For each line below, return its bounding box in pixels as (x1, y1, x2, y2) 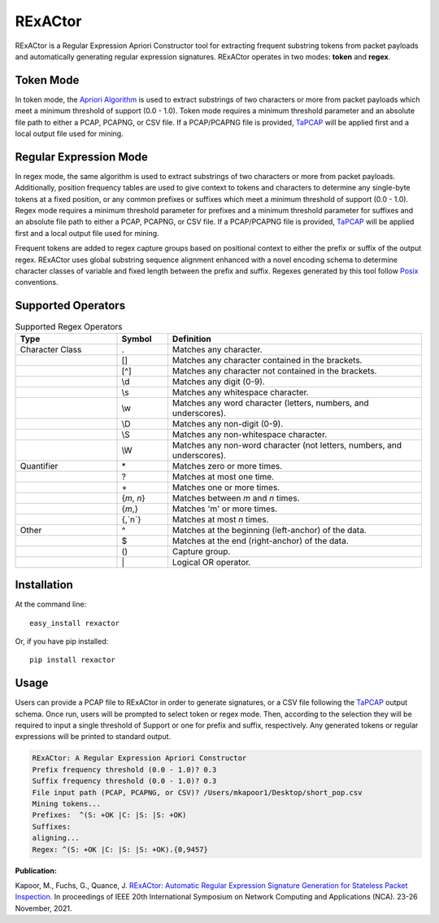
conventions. (15, 278, 59, 287)
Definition (172, 333, 211, 344)
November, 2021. (15, 903, 72, 913)
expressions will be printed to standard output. (15, 732, 172, 741)
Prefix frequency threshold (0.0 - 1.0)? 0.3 (32, 765, 217, 774)
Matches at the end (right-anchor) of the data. (172, 535, 349, 546)
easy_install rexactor (29, 619, 120, 628)
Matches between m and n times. (172, 492, 300, 504)
